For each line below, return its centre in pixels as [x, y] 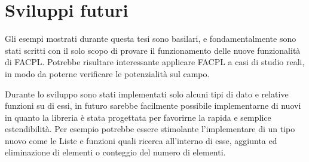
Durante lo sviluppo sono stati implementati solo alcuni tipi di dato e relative [147, 94]
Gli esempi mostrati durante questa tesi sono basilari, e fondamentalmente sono [151, 39]
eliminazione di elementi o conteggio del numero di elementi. [115, 152]
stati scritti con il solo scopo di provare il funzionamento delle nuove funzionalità [153, 50]
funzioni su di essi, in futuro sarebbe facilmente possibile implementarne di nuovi [153, 106]
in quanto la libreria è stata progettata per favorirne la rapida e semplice [138, 117]
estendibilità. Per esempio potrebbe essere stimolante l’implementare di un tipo [150, 129]
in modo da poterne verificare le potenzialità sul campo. [107, 73]
